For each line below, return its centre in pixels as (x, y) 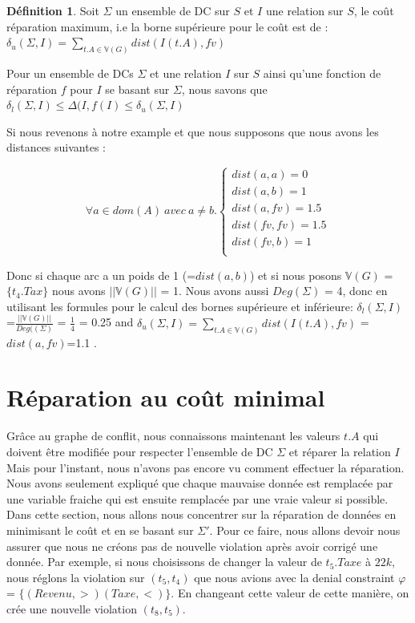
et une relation (186, 73)
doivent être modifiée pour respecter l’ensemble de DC (140, 451)
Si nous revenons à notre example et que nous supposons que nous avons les (193, 131)
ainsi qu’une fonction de (322, 73)
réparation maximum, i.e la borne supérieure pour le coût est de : (167, 26)
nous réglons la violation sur (76, 577)
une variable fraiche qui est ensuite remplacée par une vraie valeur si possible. (197, 498)
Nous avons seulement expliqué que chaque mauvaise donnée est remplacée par (200, 483)
